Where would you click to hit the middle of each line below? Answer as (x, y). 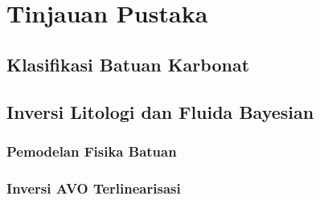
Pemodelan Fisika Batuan (92, 151)
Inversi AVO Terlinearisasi (94, 188)
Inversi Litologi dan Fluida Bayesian (160, 111)
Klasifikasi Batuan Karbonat (128, 64)
